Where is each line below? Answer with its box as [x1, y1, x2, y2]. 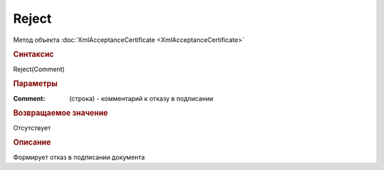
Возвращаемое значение [13, 108, 108, 118]
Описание [13, 137, 51, 147]
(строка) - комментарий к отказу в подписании [69, 94, 213, 102]
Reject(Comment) [13, 65, 65, 73]
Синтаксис [13, 50, 54, 60]
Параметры [13, 79, 58, 89]
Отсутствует [13, 123, 51, 132]
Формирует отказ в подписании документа [13, 153, 145, 161]
